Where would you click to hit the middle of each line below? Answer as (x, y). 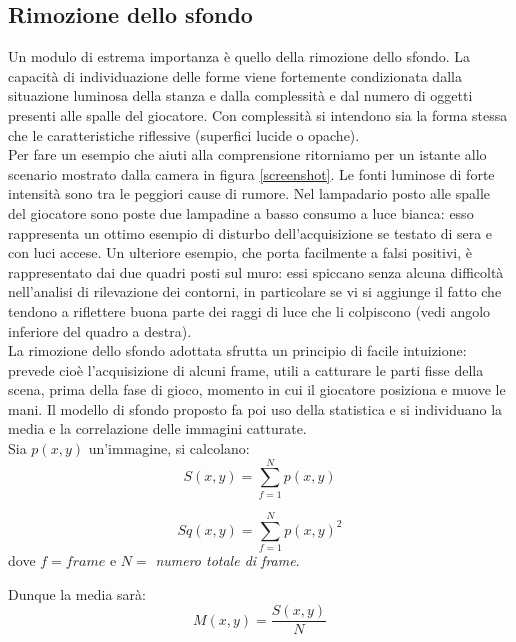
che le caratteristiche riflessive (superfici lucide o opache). (184, 134)
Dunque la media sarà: (77, 593)
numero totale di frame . (227, 559)
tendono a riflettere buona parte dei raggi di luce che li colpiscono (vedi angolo (249, 310)
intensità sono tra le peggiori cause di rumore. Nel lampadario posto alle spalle (249, 193)
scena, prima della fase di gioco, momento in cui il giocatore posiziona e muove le (257, 389)
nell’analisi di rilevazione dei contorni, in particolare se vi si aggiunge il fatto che (255, 291)
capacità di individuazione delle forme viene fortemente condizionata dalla (235, 75)
